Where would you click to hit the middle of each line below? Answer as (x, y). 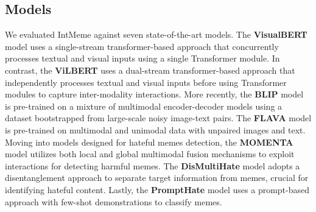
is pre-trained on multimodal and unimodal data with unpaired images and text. (155, 129)
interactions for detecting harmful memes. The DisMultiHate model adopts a (153, 165)
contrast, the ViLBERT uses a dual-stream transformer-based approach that (150, 70)
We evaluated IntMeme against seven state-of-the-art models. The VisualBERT (156, 34)
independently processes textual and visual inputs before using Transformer (146, 82)
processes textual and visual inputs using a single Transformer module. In (142, 58)
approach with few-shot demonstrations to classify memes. (114, 201)
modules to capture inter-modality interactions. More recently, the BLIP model (154, 94)
